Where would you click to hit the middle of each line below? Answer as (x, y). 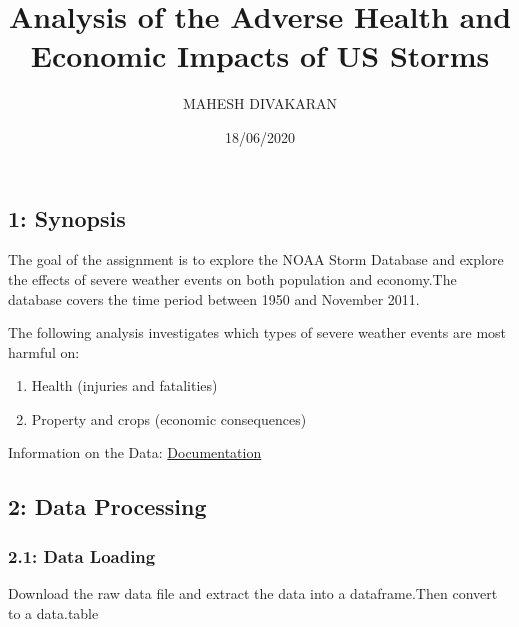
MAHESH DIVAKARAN (260, 103)
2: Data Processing (107, 506)
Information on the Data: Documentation (135, 452)
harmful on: (44, 351)
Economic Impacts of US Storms (260, 55)
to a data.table (53, 612)
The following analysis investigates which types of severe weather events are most (257, 332)
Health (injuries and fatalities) (124, 385)
